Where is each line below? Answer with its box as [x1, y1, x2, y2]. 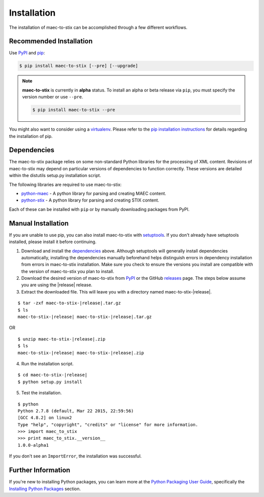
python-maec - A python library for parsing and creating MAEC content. [21, 191, 166, 197]
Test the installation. [21, 390, 62, 396]
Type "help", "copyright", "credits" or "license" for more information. [18, 422, 198, 428]
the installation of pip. [9, 133, 53, 139]
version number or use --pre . [22, 94, 83, 100]
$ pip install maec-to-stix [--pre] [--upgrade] [19, 63, 138, 68]
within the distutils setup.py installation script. [9, 173, 101, 179]
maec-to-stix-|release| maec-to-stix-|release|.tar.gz [18, 314, 152, 320]
